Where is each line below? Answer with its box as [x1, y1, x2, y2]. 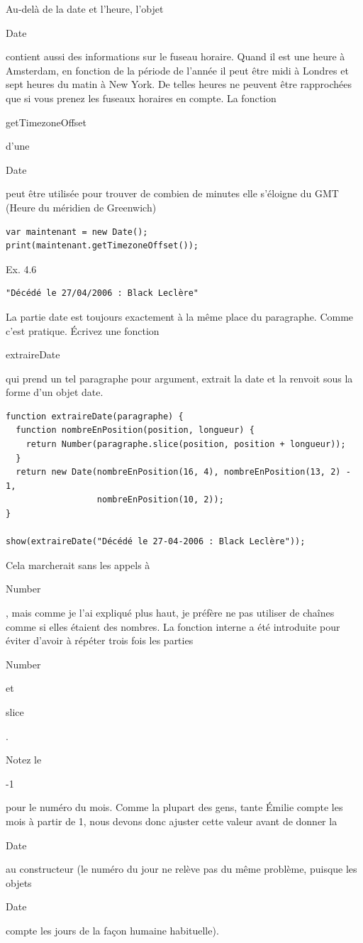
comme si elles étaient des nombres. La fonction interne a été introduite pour [6, 619, 340, 634]
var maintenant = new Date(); [6, 226, 148, 237]
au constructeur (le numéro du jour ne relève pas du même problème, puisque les [6, 861, 357, 876]
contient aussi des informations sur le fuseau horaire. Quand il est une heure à [6, 49, 345, 64]
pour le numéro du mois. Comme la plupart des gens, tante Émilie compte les [6, 800, 343, 815]
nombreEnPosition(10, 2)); [96, 495, 224, 505]
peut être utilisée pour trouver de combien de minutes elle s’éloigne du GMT [6, 186, 339, 201]
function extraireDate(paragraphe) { [6, 411, 184, 421]
